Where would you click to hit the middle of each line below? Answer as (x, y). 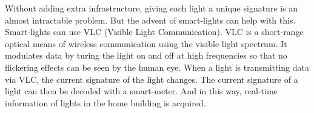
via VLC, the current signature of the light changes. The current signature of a (152, 79)
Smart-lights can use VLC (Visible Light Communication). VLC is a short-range (154, 32)
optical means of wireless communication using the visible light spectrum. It (146, 43)
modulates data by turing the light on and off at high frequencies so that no (146, 55)
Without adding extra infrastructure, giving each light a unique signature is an (152, 8)
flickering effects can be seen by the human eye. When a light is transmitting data (157, 67)
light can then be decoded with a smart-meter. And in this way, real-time (141, 91)
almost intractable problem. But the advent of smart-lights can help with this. (150, 20)
